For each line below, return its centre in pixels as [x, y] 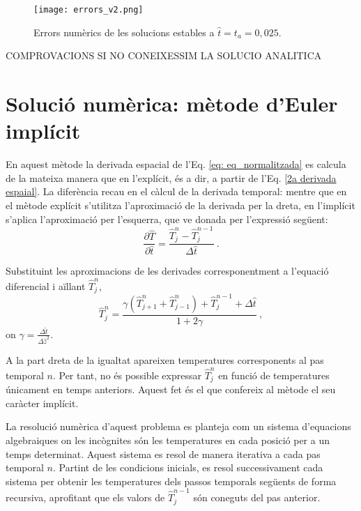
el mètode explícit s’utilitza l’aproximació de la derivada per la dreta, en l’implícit [180, 205]
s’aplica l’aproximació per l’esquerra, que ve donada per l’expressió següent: [167, 219]
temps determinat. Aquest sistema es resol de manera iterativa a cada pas [163, 453]
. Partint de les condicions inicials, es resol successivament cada [188, 467]
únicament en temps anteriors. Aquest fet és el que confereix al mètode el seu [171, 389]
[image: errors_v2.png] [89, 10]
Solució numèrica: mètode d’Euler [172, 104]
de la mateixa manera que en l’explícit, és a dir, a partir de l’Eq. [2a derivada [171, 177]
